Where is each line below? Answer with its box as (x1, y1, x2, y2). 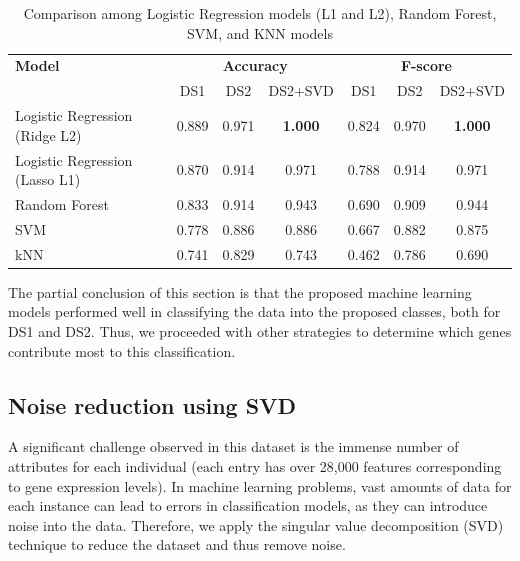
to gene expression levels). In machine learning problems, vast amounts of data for (8, 475, 512, 496)
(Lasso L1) (15, 169, 81, 190)
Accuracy (222, 55, 288, 76)
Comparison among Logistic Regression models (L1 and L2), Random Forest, (23, 3, 497, 23)
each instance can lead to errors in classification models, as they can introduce (8, 495, 488, 516)
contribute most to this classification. (8, 340, 236, 361)
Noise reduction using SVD (8, 389, 296, 420)
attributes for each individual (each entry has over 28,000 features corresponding (8, 455, 502, 476)
